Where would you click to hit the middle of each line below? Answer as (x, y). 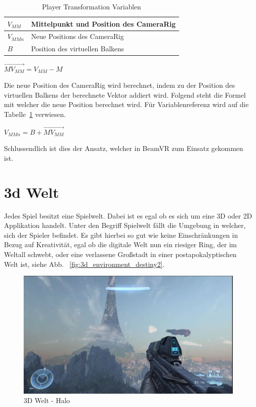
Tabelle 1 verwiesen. (35, 114)
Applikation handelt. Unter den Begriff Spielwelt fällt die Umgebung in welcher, (125, 225)
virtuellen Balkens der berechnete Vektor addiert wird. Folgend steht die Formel (125, 94)
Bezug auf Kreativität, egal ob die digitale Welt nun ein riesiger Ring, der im (120, 244)
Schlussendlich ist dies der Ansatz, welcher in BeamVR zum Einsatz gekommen (124, 148)
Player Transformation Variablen (91, 6)
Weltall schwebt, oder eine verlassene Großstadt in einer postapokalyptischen (120, 254)
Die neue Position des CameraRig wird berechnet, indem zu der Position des (120, 85)
